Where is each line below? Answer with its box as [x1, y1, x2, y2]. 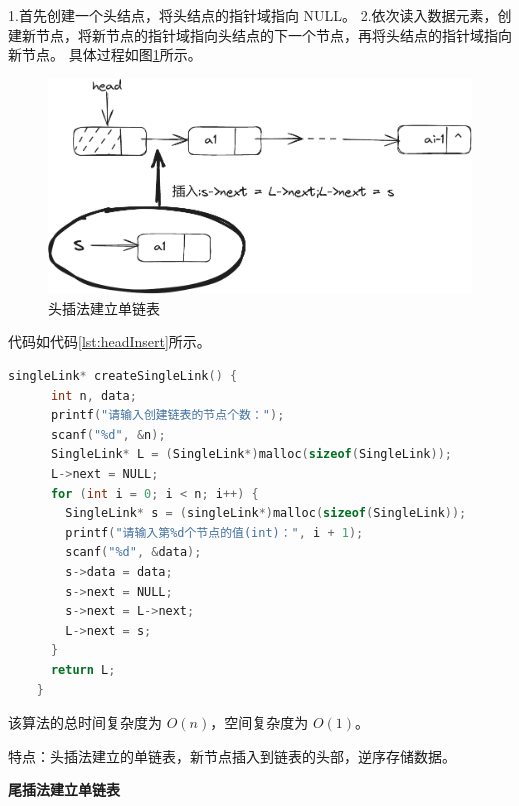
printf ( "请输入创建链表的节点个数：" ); [50, 408, 285, 423]
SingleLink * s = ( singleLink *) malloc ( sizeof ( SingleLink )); [65, 506, 467, 521]
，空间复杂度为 [210, 712, 309, 733]
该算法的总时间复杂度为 [8, 712, 162, 733]
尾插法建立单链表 [8, 779, 120, 800]
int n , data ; [50, 388, 137, 403]
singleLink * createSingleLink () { [8, 369, 238, 384]
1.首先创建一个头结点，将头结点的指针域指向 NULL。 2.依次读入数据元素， [8, 5, 498, 25]
